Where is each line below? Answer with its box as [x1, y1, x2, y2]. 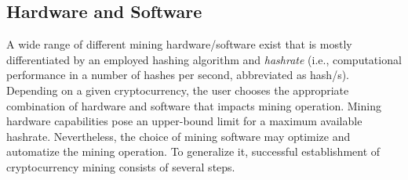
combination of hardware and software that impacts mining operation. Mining [6, 97, 381, 113]
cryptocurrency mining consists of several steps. [6, 158, 235, 175]
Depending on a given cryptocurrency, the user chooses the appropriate [6, 81, 349, 98]
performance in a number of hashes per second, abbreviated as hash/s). [6, 67, 349, 83]
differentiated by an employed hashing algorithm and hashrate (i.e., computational [6, 51, 402, 67]
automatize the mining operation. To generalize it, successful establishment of [6, 143, 381, 160]
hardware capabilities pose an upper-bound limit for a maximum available [6, 113, 362, 129]
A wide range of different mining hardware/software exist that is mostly [6, 36, 352, 52]
